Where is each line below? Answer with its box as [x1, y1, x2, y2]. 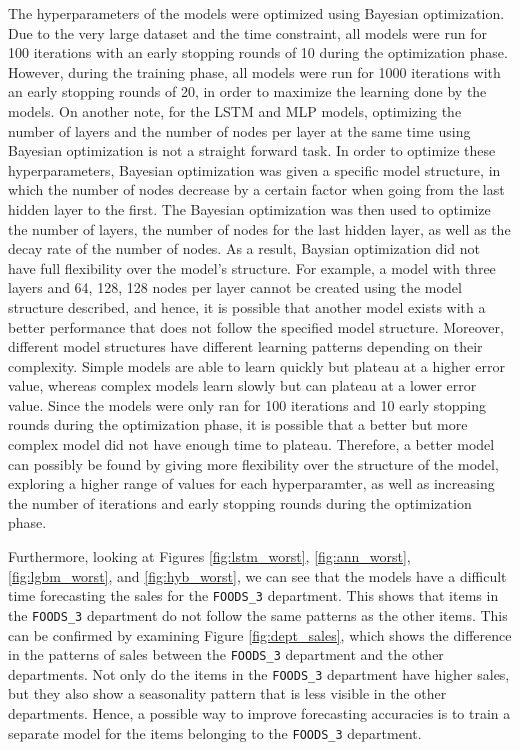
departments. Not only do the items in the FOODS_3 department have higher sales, [8, 663, 510, 684]
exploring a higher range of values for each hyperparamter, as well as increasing [8, 473, 495, 494]
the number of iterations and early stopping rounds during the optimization [8, 492, 472, 513]
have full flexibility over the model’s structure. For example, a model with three [8, 257, 496, 278]
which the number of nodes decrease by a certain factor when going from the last [8, 179, 505, 200]
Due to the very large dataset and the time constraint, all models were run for [8, 22, 487, 43]
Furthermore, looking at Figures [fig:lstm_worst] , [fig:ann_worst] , [8, 546, 411, 567]
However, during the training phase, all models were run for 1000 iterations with [8, 61, 501, 82]
